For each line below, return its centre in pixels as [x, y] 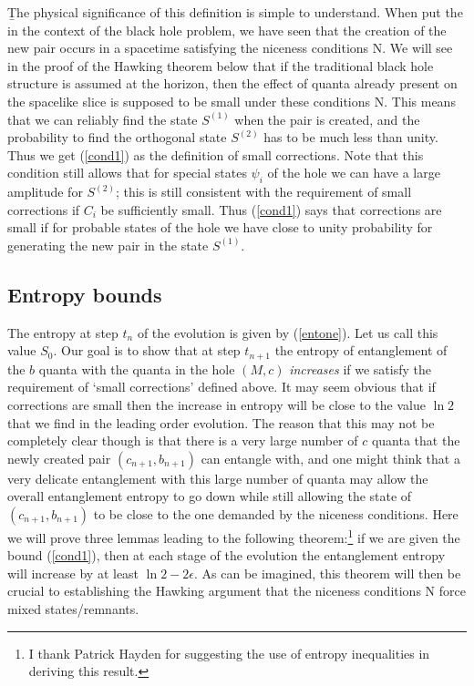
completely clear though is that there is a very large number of [183, 440]
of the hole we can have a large [354, 173]
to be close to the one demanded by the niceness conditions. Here [276, 513]
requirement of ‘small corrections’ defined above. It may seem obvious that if [222, 387]
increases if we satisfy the [360, 369]
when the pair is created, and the [327, 119]
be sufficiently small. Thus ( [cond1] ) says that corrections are [271, 209]
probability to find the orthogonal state [117, 137]
